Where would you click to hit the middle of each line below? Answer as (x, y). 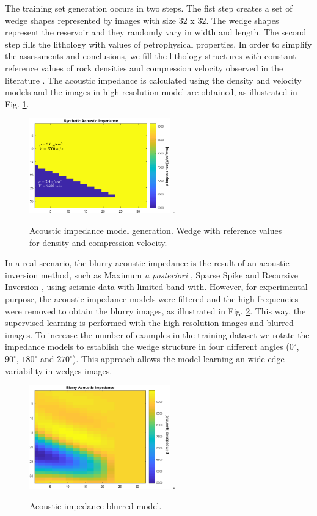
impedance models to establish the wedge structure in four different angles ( (147, 347)
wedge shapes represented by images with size (91, 20)
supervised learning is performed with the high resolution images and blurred (149, 323)
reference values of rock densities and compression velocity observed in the (144, 67)
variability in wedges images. (59, 370)
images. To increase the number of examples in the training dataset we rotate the (157, 334)
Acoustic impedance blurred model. (96, 505)
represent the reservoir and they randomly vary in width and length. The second (156, 32)
